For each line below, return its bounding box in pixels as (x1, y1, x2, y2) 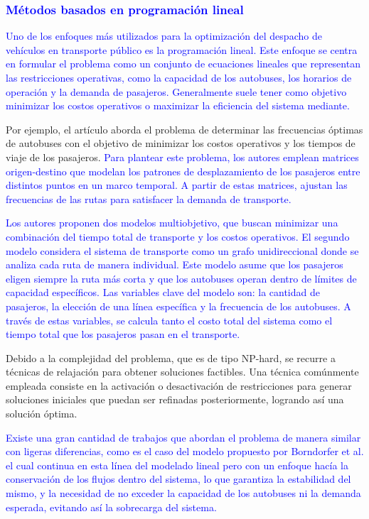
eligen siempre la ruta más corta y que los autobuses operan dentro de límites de (6, 271, 357, 285)
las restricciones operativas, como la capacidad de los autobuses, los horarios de (6, 70, 352, 84)
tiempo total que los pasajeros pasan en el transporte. (6, 327, 240, 342)
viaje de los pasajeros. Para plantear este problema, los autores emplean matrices (6, 149, 359, 164)
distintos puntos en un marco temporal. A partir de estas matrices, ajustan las (6, 177, 348, 192)
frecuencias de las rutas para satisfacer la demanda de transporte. (6, 191, 292, 206)
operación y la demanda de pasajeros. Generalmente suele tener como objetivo (6, 84, 347, 99)
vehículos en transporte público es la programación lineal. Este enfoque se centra (6, 42, 358, 57)
